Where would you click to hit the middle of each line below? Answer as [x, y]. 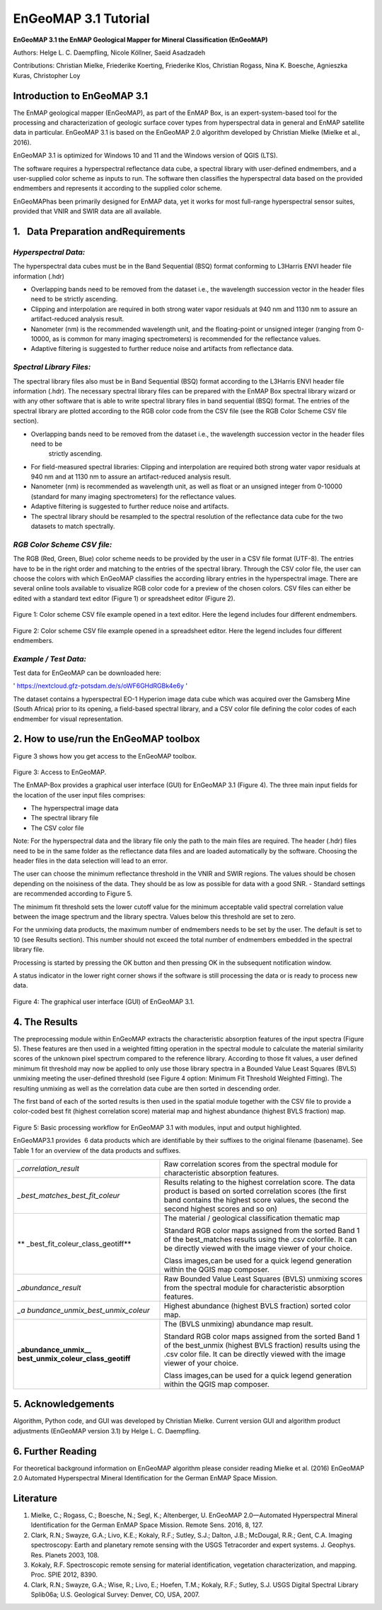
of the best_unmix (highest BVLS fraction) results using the [262, 1345]
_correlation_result [48, 1168]
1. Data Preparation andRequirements [99, 231]
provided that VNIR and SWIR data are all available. [87, 211]
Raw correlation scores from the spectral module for [251, 1164]
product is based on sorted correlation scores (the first [255, 1191]
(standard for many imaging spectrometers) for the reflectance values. [133, 496]
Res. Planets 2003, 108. [65, 1555]
